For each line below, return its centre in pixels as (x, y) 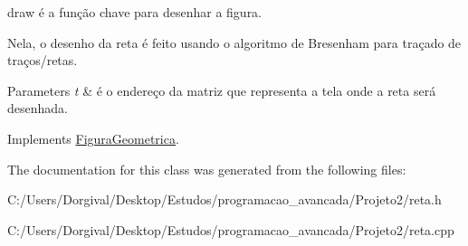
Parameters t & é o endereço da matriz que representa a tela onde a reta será (222, 90)
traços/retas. (43, 60)
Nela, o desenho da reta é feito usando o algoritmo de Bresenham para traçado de (234, 42)
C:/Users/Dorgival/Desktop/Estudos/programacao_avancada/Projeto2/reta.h (224, 199)
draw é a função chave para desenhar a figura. (135, 12)
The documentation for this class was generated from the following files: (207, 169)
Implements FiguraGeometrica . (93, 138)
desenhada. (38, 108)
